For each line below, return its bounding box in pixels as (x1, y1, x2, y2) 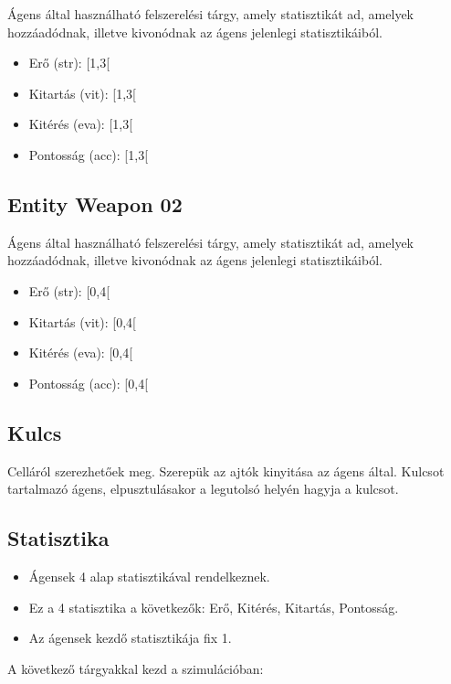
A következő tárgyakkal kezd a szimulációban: (7, 658, 264, 678)
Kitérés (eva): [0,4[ (28, 343, 133, 362)
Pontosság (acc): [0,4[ (28, 373, 149, 392)
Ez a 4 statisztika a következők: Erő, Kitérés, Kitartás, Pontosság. (28, 597, 399, 616)
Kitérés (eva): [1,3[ (28, 114, 133, 134)
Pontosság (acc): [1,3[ (28, 144, 149, 164)
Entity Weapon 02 (7, 189, 183, 218)
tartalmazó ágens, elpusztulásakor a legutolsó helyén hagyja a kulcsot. (7, 479, 399, 498)
